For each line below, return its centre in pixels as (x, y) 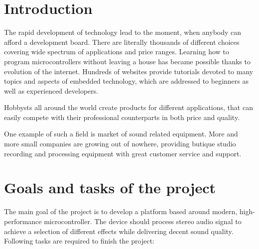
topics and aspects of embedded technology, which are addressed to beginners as (127, 81)
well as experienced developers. (51, 90)
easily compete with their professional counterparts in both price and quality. (122, 117)
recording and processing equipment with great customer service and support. (123, 153)
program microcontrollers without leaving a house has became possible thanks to (127, 61)
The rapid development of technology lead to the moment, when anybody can (123, 32)
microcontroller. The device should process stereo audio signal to (143, 221)
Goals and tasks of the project (110, 187)
